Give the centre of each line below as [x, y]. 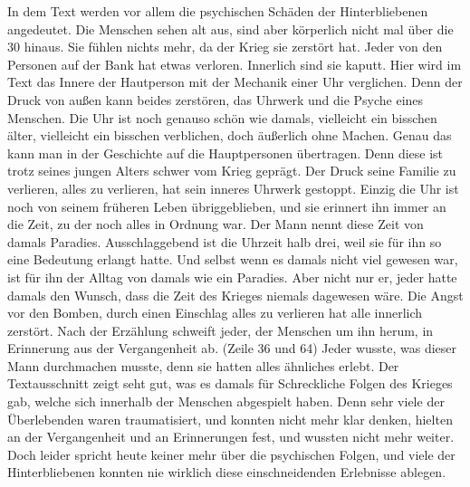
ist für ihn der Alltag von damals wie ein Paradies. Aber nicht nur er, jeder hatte [232, 277]
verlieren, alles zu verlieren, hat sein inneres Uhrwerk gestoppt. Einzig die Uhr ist [233, 188]
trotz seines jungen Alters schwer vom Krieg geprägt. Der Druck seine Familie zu [232, 171]
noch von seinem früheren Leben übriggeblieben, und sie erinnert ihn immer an [227, 206]
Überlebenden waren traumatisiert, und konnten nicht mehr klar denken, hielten [230, 419]
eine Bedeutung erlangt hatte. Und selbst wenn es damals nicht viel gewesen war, [233, 259]
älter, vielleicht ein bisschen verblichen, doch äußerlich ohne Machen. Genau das [230, 135]
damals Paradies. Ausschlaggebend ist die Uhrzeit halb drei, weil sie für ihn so [225, 241]
